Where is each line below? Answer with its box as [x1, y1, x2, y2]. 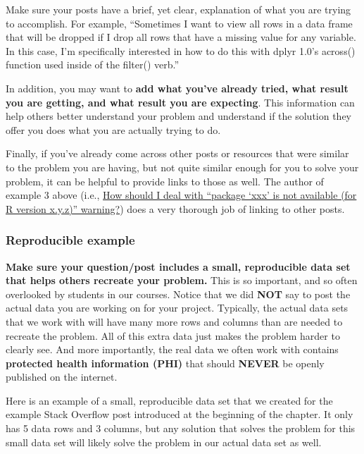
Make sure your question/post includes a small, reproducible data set [6, 259, 351, 274]
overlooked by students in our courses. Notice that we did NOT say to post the [6, 286, 351, 301]
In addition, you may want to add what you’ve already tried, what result [6, 80, 349, 95]
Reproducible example [6, 231, 135, 249]
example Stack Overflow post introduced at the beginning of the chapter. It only [6, 407, 353, 422]
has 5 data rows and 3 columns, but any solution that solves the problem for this [6, 421, 356, 436]
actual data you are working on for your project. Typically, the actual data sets [6, 300, 349, 315]
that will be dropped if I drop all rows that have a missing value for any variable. [6, 30, 356, 44]
